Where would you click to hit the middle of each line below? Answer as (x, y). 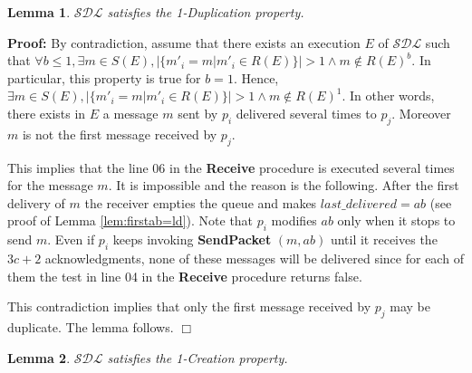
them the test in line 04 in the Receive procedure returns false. (185, 276)
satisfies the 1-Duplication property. (206, 12)
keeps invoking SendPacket (192, 239)
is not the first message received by (120, 134)
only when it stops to (396, 220)
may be (410, 306)
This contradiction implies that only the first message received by (189, 306)
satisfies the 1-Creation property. (197, 357)
